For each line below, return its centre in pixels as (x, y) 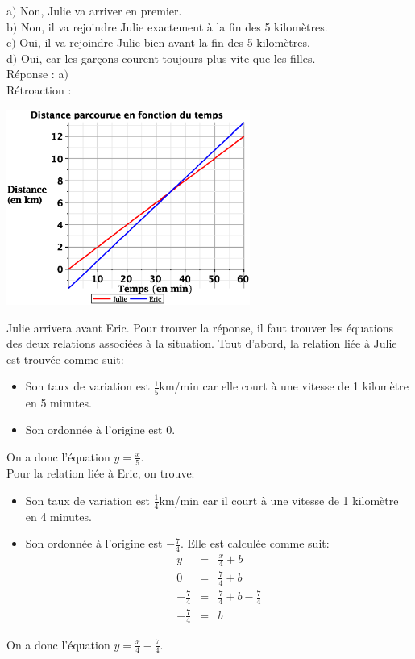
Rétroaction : (39, 89)
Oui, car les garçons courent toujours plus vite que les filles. (168, 58)
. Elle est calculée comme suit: (255, 543)
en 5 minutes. (58, 402)
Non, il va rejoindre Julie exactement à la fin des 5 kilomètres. (174, 26)
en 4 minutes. (58, 516)
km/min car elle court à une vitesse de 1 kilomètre (284, 386)
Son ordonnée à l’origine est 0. (100, 430)
